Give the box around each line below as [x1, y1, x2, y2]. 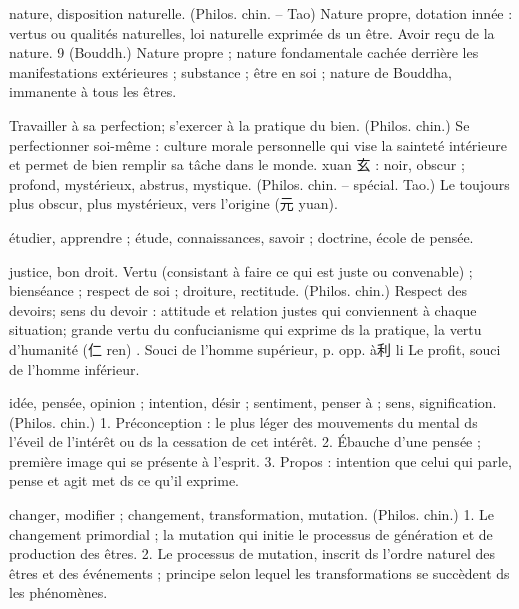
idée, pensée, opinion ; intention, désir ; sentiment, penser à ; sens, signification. [9, 392, 497, 413]
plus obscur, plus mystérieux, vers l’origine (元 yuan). [9, 193, 338, 214]
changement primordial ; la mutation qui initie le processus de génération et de [9, 523, 493, 544]
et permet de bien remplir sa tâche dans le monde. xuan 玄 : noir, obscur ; [9, 154, 465, 175]
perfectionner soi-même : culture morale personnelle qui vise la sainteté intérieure [9, 134, 507, 155]
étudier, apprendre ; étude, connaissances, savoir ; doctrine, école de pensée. [9, 226, 474, 247]
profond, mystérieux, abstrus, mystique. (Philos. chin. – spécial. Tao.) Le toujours [9, 173, 510, 194]
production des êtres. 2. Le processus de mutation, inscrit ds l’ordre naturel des [9, 543, 496, 564]
